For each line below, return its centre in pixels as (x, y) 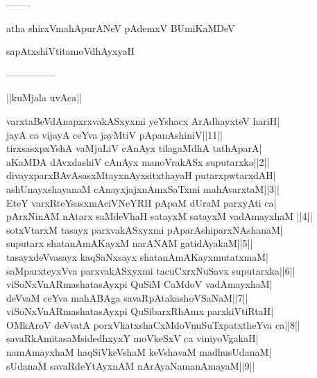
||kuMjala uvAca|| (44, 97)
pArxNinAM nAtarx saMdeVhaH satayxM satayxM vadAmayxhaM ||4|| (160, 216)
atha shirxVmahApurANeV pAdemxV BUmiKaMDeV (121, 27)
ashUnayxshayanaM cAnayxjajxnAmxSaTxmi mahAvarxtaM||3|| (143, 188)
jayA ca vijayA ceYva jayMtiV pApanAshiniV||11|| (115, 134)
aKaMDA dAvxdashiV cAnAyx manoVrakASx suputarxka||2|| (138, 161)
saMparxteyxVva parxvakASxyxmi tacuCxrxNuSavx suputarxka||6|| (151, 270)
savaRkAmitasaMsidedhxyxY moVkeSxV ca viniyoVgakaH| (132, 338)
